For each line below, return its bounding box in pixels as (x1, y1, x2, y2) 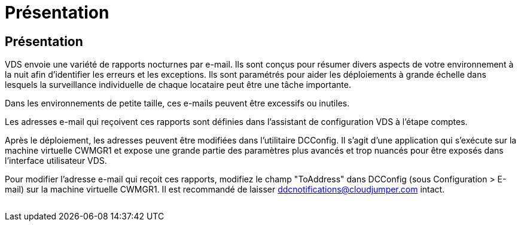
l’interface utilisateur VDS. (5, 155, 107, 166)
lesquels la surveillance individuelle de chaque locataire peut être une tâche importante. (5, 80, 352, 90)
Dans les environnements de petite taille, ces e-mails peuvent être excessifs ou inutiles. (5, 98, 350, 109)
